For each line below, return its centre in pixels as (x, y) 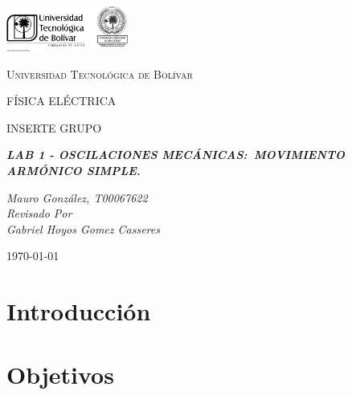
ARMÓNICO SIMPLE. (74, 170)
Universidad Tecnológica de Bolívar (100, 73)
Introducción (79, 311)
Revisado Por (39, 213)
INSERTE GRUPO (54, 127)
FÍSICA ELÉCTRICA (61, 101)
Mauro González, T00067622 (77, 197)
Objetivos (60, 374)
